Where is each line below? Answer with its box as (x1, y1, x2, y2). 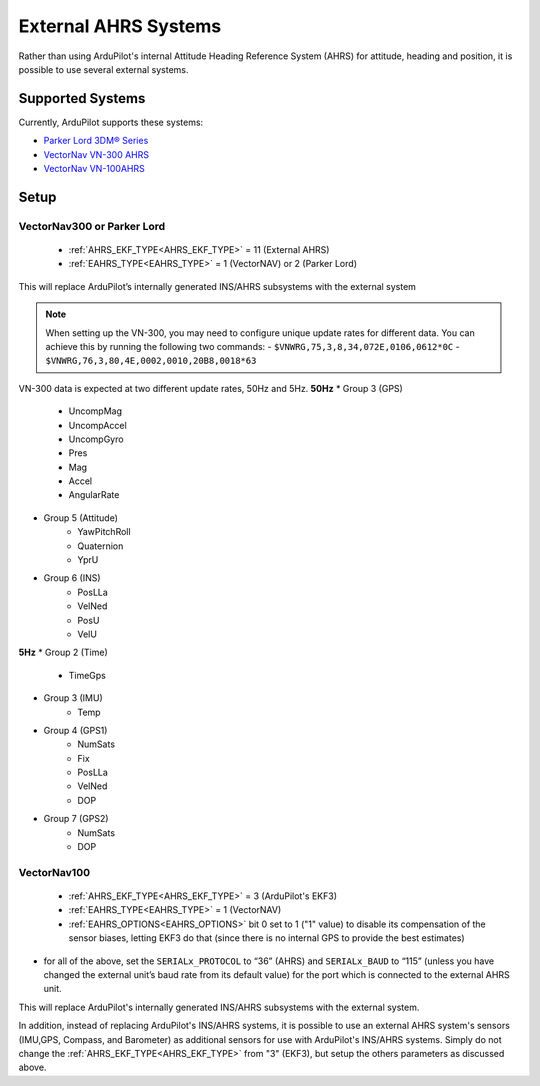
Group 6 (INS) (43, 572, 101, 584)
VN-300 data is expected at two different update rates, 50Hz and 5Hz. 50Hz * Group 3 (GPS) (18, 382, 404, 394)
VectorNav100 (18, 865, 90, 879)
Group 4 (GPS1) (43, 724, 108, 736)
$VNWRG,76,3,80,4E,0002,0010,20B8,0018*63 (45, 355, 257, 367)
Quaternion (77, 540, 124, 552)
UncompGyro (68, 433, 124, 445)
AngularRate (68, 489, 120, 501)
